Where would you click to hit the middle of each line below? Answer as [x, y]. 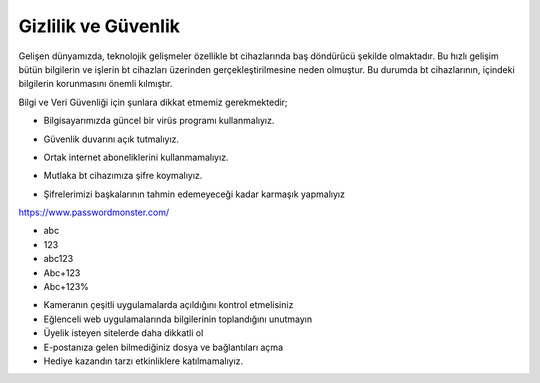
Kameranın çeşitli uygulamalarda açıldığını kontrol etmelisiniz [168, 305]
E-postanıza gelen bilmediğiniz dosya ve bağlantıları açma [163, 347]
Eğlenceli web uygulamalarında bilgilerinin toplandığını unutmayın [178, 319]
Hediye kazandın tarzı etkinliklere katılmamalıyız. [143, 361]
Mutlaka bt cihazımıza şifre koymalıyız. [123, 176]
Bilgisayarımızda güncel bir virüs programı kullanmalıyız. [159, 121]
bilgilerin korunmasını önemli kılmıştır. [95, 84]
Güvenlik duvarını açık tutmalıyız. [111, 139]
